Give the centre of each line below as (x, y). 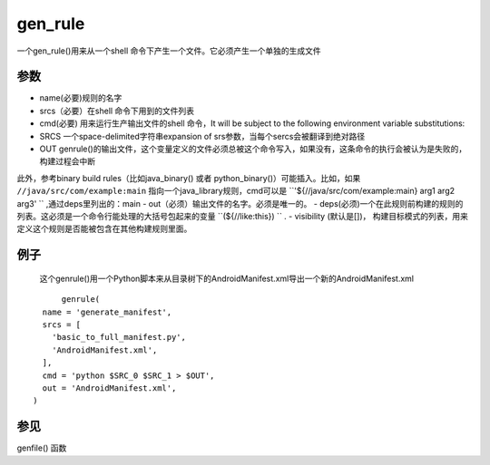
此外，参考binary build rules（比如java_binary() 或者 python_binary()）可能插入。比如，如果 (189, 178)
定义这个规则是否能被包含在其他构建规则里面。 (104, 229)
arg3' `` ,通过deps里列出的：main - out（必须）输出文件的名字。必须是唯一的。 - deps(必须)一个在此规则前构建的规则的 (240, 203)
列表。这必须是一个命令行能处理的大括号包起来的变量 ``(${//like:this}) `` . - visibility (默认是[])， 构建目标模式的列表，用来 (243, 216)
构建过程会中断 (67, 161)
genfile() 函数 (42, 448)
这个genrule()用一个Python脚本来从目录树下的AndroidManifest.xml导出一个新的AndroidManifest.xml (227, 278)
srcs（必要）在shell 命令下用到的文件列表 (117, 111)
